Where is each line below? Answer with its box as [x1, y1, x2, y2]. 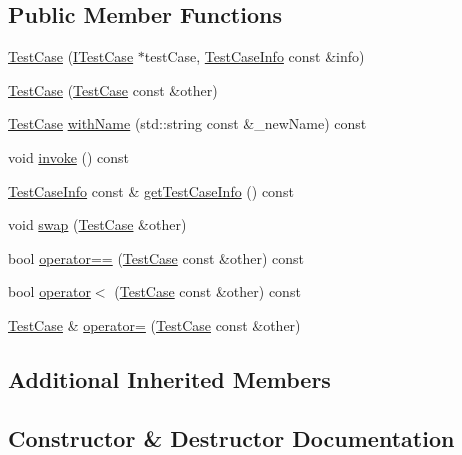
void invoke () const [8, 146, 130, 167]
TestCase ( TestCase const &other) [8, 79, 218, 100]
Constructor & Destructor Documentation [8, 422, 455, 453]
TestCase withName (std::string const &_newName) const [8, 113, 367, 134]
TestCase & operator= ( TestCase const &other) [8, 314, 301, 335]
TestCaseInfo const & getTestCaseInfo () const [8, 180, 294, 201]
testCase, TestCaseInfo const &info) [144, 46, 365, 67]
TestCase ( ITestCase [8, 46, 134, 67]
